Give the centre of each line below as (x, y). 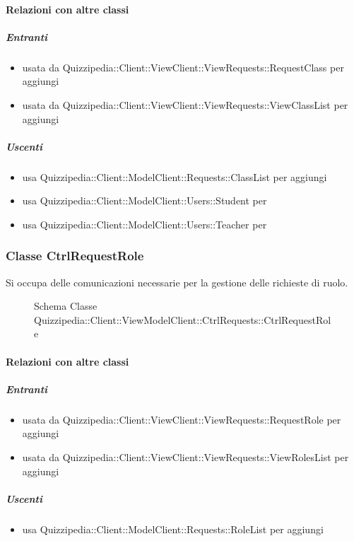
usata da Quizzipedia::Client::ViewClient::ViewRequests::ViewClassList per (185, 104)
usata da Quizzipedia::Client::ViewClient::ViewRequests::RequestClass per (183, 67)
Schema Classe (66, 306)
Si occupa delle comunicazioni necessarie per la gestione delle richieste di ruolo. (177, 282)
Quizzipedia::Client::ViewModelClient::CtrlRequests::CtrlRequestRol (183, 319)
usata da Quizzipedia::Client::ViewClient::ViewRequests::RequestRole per (182, 419)
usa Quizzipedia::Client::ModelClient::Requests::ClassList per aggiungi (175, 176)
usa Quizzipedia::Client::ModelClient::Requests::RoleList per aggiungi (173, 529)
